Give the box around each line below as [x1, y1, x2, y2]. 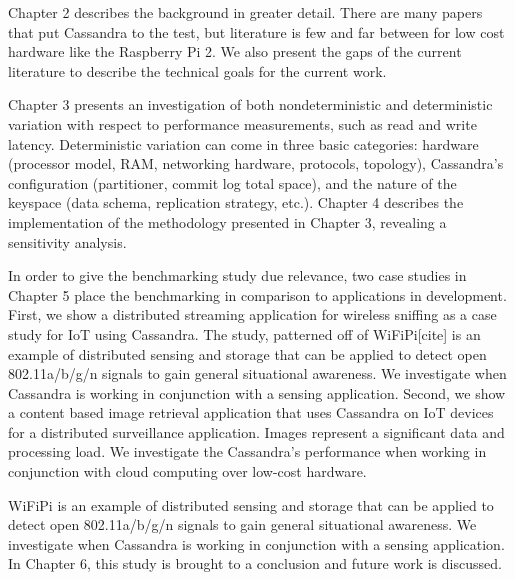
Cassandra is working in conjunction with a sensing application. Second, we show [8, 382, 506, 403]
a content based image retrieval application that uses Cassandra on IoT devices [8, 402, 494, 423]
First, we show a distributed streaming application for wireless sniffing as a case [8, 304, 497, 325]
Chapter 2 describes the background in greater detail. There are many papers [8, 2, 483, 22]
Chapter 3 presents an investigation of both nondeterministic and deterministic [8, 94, 493, 115]
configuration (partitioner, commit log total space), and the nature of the [8, 172, 457, 193]
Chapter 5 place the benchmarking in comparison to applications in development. [8, 284, 507, 305]
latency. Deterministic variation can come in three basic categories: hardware [8, 133, 479, 154]
